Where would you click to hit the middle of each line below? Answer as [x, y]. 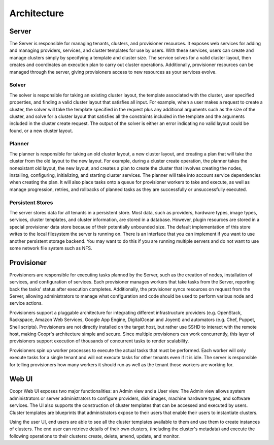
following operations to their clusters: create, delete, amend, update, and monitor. [95, 436]
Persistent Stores [31, 202]
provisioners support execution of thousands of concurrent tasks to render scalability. [99, 341]
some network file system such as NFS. [51, 248]
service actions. [26, 303]
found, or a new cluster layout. [41, 131]
